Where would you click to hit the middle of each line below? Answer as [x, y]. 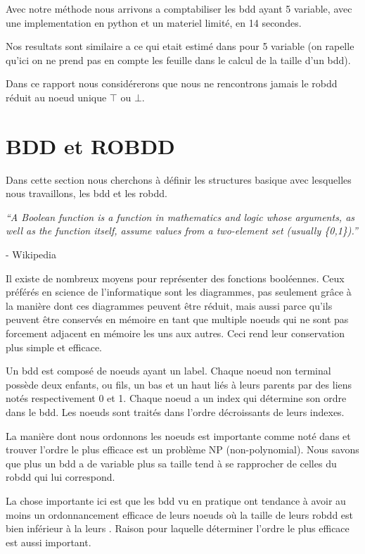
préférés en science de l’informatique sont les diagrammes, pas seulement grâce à [179, 292]
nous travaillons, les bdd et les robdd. [87, 193]
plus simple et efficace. [54, 347]
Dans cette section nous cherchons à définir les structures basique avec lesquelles [179, 179]
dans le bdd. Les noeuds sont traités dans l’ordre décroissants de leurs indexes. [175, 412]
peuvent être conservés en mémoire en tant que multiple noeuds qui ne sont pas [177, 319]
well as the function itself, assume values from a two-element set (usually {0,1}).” [182, 231]
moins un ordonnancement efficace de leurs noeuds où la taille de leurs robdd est [180, 514]
